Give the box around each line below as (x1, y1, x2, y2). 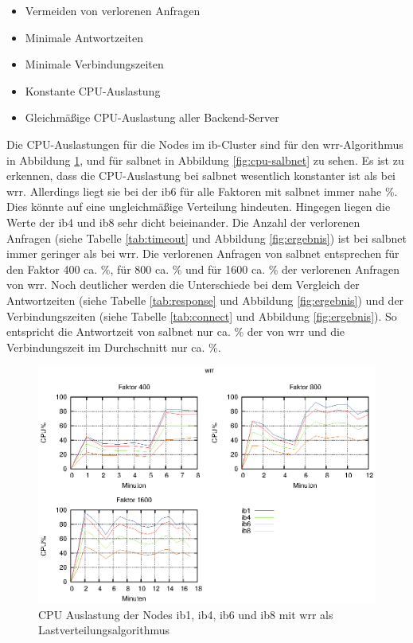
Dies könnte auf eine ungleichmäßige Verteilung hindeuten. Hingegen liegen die (6, 198, 391, 215)
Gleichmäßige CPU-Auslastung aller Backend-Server (25, 109, 279, 126)
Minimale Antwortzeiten (25, 29, 144, 45)
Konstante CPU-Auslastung (25, 82, 161, 99)
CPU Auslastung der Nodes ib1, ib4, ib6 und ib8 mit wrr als (38, 606, 333, 622)
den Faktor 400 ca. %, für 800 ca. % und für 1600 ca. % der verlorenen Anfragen (6, 260, 399, 277)
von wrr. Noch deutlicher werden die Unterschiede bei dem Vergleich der (6, 276, 360, 293)
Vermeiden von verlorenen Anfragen (25, 2, 201, 18)
